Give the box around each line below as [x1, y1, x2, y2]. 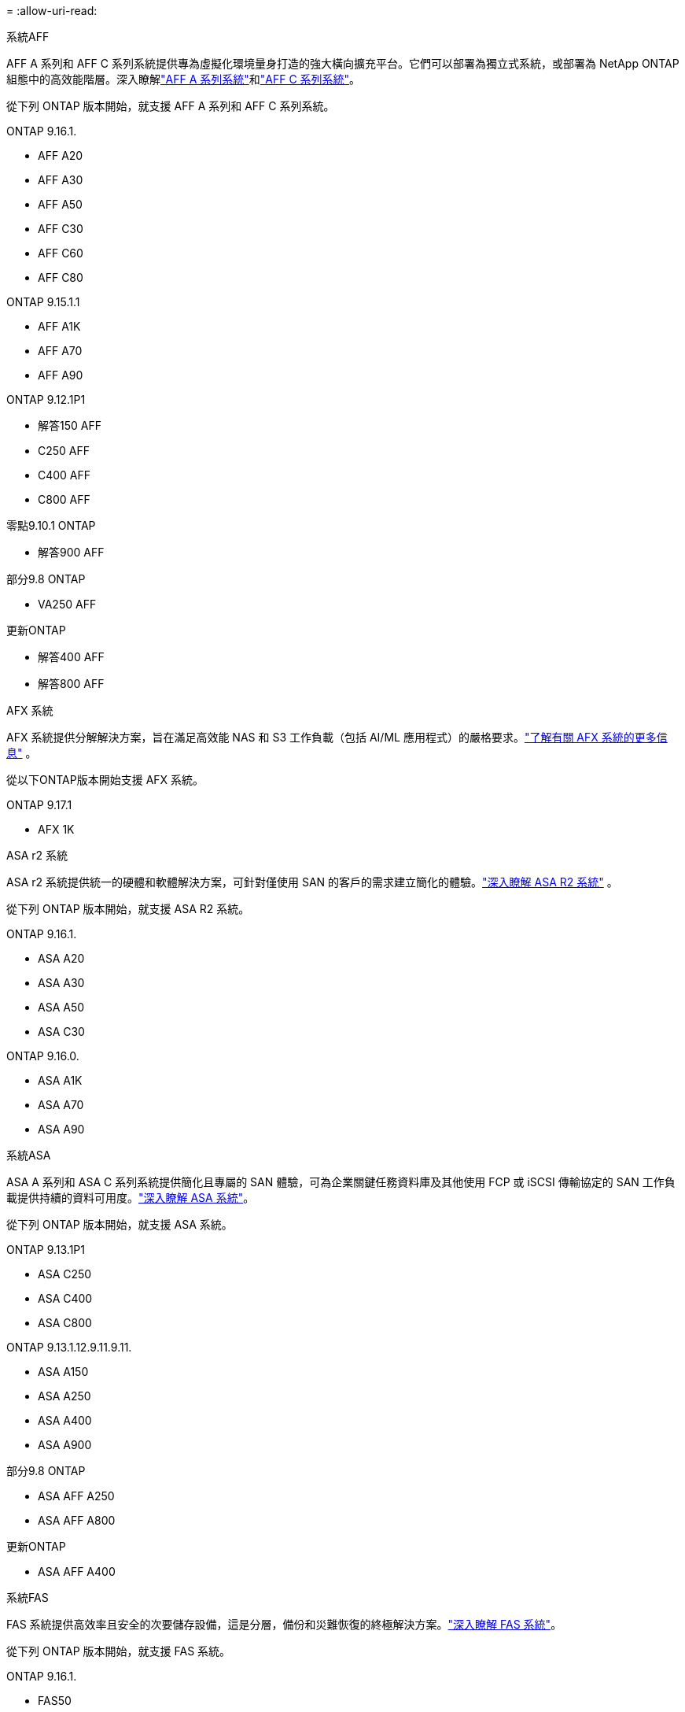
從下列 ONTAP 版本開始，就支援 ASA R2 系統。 [6, 902, 250, 915]
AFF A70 [38, 344, 83, 357]
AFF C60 [38, 246, 83, 260]
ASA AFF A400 [38, 1565, 116, 1578]
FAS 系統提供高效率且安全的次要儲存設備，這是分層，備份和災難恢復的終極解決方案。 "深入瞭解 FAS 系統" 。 [6, 1618, 562, 1631]
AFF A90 [38, 368, 83, 382]
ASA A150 [38, 1365, 89, 1378]
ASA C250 [38, 1267, 92, 1281]
